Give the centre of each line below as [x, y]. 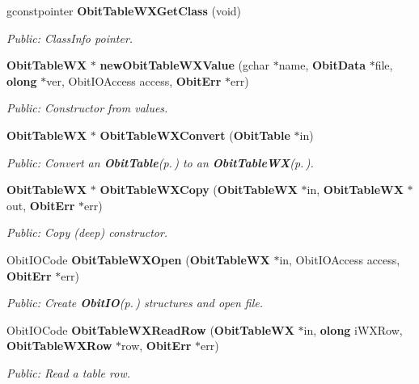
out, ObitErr [41, 205]
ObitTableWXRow [59, 346]
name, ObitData [322, 65]
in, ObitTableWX [355, 190]
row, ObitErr [157, 346]
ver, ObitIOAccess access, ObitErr [134, 80]
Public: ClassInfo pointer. [70, 38]
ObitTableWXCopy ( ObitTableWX [199, 190]
